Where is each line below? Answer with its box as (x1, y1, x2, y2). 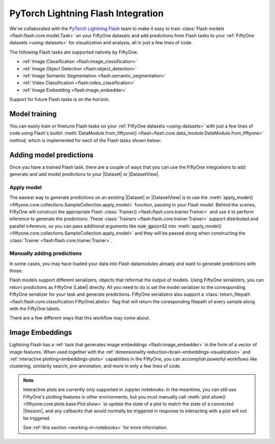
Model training (9, 110, 57, 118)
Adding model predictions (9, 150, 94, 159)
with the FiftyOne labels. (9, 306, 61, 312)
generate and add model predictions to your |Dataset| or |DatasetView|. (9, 171, 160, 177)
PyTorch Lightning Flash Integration (9, 8, 164, 19)
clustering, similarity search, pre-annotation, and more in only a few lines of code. (9, 363, 181, 369)
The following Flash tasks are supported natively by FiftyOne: (9, 49, 139, 55)
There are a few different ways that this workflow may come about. (9, 315, 150, 321)
